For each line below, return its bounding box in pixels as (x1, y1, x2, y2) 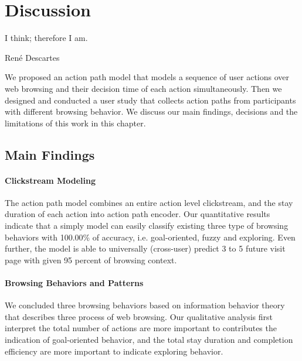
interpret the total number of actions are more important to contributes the (5, 322, 277, 334)
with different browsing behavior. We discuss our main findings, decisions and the (5, 105, 298, 118)
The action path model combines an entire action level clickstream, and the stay (5, 196, 293, 208)
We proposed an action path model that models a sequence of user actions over (5, 71, 290, 83)
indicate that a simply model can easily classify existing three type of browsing (5, 219, 289, 232)
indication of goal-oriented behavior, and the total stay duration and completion (5, 334, 293, 345)
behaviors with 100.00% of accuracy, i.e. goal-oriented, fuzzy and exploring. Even (5, 231, 296, 243)
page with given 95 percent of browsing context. (5, 253, 177, 266)
